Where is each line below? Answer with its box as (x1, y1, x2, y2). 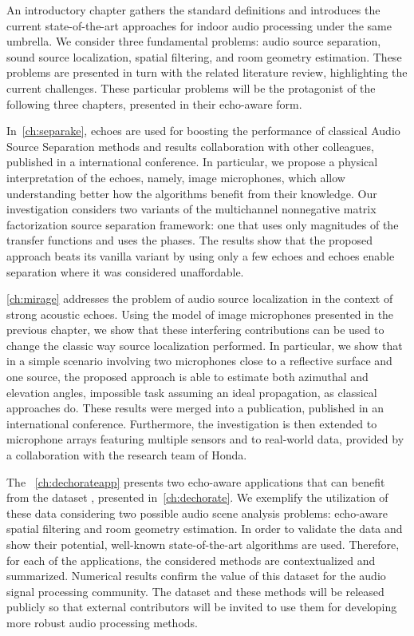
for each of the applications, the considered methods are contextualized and (6, 551, 376, 568)
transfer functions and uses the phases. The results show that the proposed (6, 232, 373, 248)
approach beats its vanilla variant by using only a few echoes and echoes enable (6, 247, 395, 264)
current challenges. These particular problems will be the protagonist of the (6, 79, 376, 96)
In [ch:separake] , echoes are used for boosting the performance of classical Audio (6, 122, 400, 139)
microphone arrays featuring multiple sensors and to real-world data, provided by (6, 431, 404, 447)
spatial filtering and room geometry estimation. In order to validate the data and (6, 520, 403, 537)
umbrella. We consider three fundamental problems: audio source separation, (6, 33, 381, 50)
